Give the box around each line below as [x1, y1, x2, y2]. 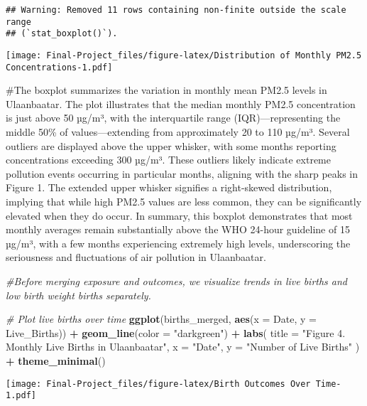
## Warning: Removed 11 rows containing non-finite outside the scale [6, 5, 346, 15]
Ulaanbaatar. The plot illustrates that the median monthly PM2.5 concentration [6, 96, 356, 111]
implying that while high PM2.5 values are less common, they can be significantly [6, 194, 362, 209]
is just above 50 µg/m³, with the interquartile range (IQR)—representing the [6, 110, 341, 125]
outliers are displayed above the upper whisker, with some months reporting [6, 138, 336, 153]
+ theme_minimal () [6, 353, 106, 368]
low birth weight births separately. [6, 287, 151, 302]
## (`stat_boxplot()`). [6, 28, 118, 39]
